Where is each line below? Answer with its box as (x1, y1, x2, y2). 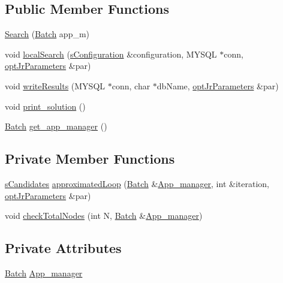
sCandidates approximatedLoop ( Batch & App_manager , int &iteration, (5, 177, 269, 189)
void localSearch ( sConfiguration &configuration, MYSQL (5, 47, 217, 60)
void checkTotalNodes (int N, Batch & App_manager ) (5, 209, 203, 222)
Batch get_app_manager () (5, 120, 107, 133)
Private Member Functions (5, 149, 175, 168)
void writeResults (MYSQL (5, 79, 106, 92)
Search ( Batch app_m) (5, 28, 90, 40)
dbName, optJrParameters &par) (156, 79, 279, 92)
